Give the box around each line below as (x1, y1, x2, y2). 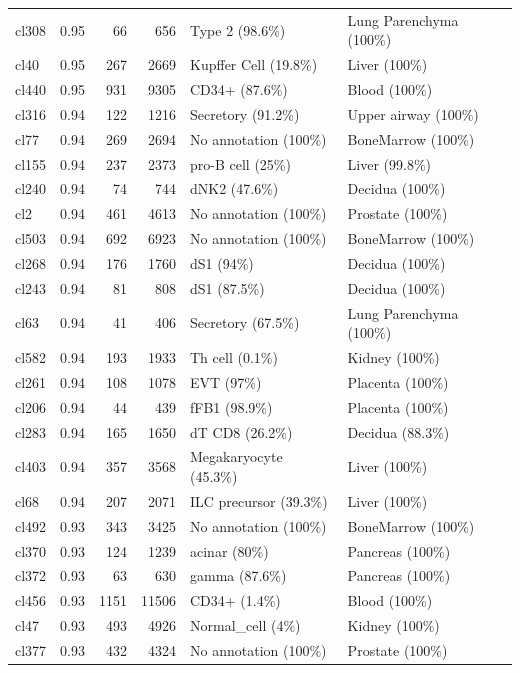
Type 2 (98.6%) (190, 19, 286, 40)
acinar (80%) (190, 540, 269, 561)
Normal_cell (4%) (190, 615, 301, 636)
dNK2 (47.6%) (190, 178, 279, 199)
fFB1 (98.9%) (190, 396, 273, 417)
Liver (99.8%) (347, 153, 432, 174)
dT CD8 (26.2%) (190, 421, 293, 442)
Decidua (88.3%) (347, 421, 450, 442)
